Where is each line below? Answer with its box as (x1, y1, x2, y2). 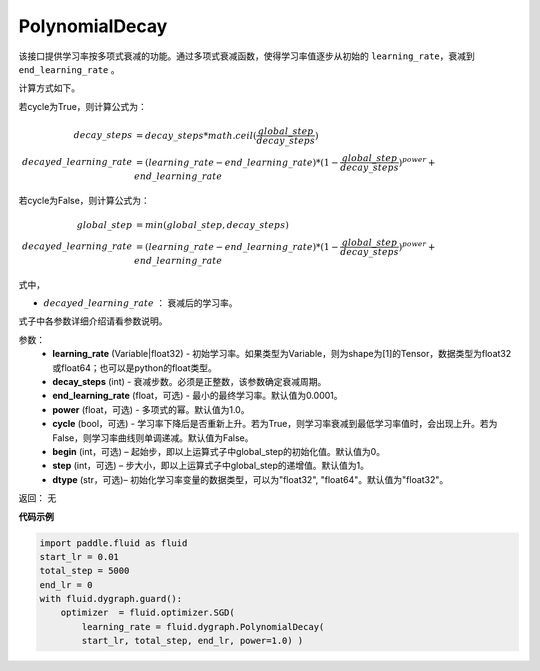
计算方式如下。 (18, 82, 80, 94)
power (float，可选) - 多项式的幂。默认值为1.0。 (52, 403, 250, 415)
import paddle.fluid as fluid (39, 537, 188, 549)
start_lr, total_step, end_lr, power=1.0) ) (81, 635, 304, 647)
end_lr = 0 (39, 579, 93, 590)
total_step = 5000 (39, 565, 130, 577)
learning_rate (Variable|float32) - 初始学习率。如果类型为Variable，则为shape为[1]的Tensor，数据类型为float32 (52, 348, 512, 360)
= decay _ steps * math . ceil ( (135, 130, 257, 141)
